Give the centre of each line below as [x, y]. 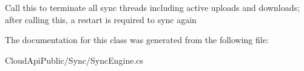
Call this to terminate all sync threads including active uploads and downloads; [152, 7]
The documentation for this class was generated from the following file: [137, 40]
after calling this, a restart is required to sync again [101, 19]
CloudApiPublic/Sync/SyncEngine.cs [74, 60]
